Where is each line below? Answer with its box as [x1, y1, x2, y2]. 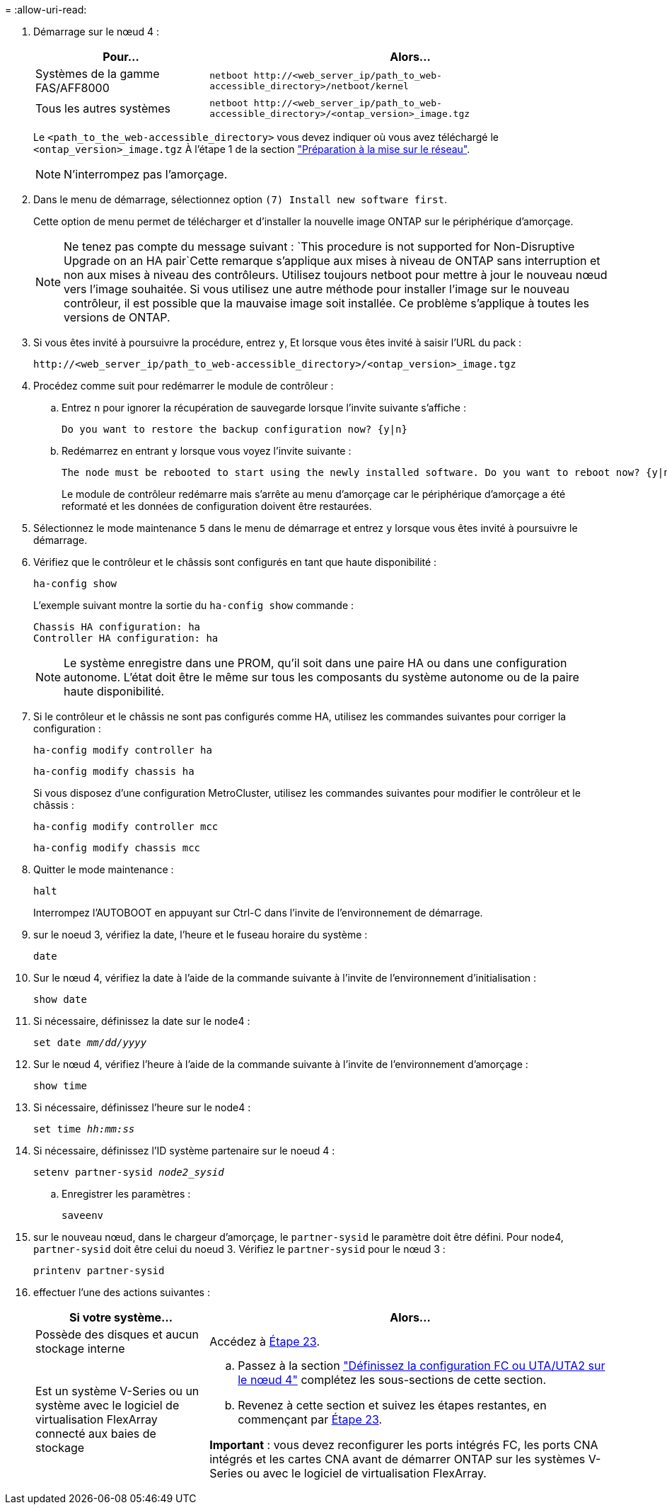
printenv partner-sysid [33, 1265, 165, 1276]
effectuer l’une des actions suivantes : [33, 1286, 210, 1298]
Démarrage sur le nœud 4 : [33, 25, 160, 38]
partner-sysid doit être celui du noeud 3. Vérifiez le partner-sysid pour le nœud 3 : [33, 1243, 446, 1255]
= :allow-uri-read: [5, 4, 87, 16]
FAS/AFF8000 [35, 81, 110, 95]
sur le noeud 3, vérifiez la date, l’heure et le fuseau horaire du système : [33, 929, 368, 941]
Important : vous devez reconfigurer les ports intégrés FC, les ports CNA [209, 1438, 598, 1452]
